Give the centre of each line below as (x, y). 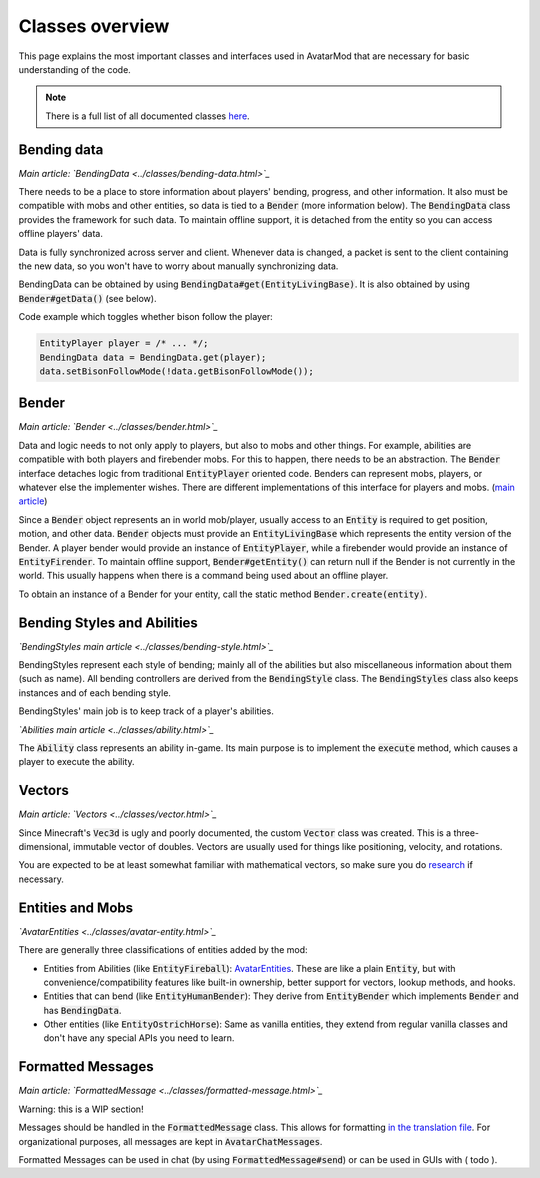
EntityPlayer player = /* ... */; (124, 343)
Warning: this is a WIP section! (81, 1109)
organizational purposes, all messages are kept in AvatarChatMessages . (170, 1141)
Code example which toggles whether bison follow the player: (146, 317)
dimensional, (45, 847)
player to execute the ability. (76, 762)
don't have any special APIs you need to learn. (139, 1038)
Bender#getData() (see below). (87, 298)
